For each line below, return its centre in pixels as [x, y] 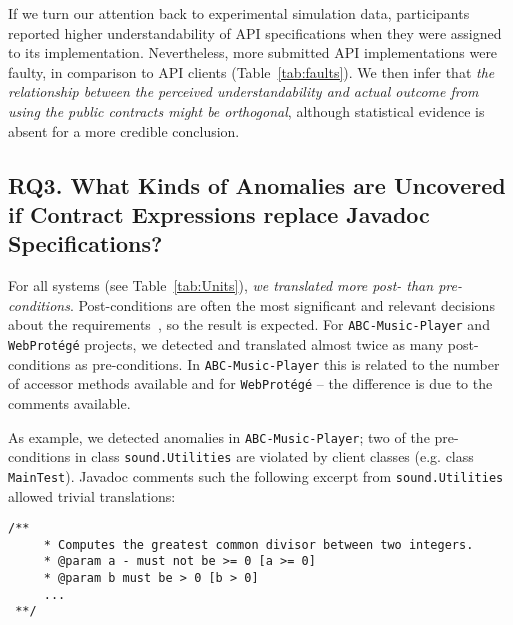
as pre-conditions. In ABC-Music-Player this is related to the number [287, 363]
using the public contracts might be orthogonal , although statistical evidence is [246, 110]
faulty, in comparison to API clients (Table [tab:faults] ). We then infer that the [251, 71]
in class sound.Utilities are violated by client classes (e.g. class [274, 456]
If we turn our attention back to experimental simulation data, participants [239, 13]
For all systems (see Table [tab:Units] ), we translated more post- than [221, 285]
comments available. [69, 402]
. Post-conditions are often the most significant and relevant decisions [282, 304]
